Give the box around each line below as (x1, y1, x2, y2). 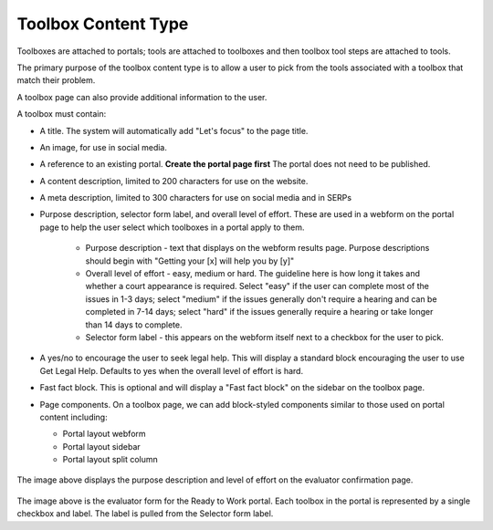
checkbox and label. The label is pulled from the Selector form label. (16, 508, 274, 519)
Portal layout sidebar (62, 441, 141, 452)
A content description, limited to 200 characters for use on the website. (39, 175, 309, 186)
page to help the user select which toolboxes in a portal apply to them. (39, 222, 305, 233)
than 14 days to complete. (85, 319, 183, 330)
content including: (39, 411, 109, 422)
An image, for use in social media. (39, 141, 168, 152)
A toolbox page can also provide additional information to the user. (16, 91, 267, 102)
